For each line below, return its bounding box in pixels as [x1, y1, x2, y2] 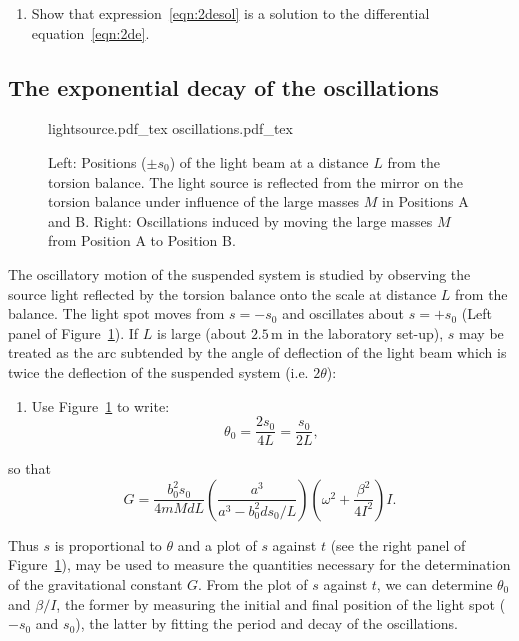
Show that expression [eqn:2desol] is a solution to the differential [31, 3, 430, 23]
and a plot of [177, 534, 257, 555]
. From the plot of [198, 573, 308, 594]
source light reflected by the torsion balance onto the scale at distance [8, 283, 437, 304]
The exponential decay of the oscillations [8, 71, 439, 102]
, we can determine [376, 573, 493, 594]
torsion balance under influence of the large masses [48, 191, 360, 212]
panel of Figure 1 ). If [8, 322, 139, 343]
